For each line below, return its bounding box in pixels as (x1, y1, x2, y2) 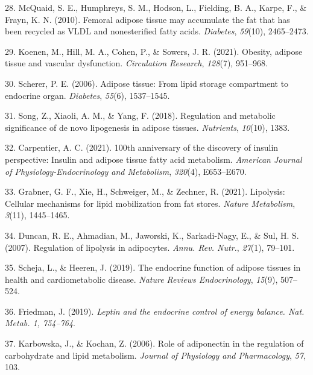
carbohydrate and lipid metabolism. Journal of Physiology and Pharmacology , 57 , (5, 348, 306, 361)
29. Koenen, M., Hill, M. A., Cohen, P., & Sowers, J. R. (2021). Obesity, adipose (5, 45, 303, 57)
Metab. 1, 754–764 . (5, 317, 75, 329)
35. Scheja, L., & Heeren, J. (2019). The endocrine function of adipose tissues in (5, 261, 301, 274)
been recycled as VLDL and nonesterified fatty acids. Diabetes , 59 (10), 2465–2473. (5, 25, 309, 37)
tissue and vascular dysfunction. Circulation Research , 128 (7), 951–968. (5, 57, 268, 69)
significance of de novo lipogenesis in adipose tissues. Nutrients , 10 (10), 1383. (5, 121, 290, 133)
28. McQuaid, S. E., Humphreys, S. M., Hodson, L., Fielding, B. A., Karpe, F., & (5, 1, 307, 13)
